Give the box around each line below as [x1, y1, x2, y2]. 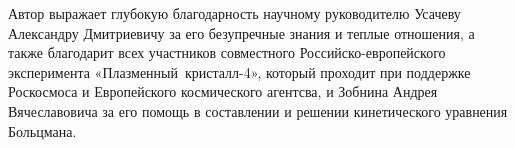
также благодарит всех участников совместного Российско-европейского [8, 42, 446, 63]
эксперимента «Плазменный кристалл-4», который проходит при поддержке [8, 61, 471, 82]
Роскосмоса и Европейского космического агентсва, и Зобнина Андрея [8, 81, 438, 102]
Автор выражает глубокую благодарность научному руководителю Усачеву [8, 3, 461, 23]
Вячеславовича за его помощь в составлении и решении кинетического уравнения [8, 100, 508, 121]
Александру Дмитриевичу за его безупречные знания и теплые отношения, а [8, 22, 475, 43]
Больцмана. [8, 120, 77, 141]
